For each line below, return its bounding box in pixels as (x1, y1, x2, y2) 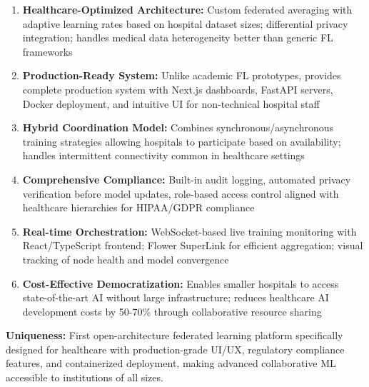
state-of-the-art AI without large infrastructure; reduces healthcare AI (22, 290, 329, 305)
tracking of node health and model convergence (22, 251, 229, 266)
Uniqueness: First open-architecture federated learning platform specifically (6, 328, 343, 343)
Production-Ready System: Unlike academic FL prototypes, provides (22, 68, 341, 83)
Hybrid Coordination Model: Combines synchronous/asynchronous (22, 120, 334, 135)
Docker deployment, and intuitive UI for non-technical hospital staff (22, 96, 320, 111)
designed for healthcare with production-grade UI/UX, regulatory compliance (6, 341, 345, 356)
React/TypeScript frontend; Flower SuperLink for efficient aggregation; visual (22, 238, 363, 253)
